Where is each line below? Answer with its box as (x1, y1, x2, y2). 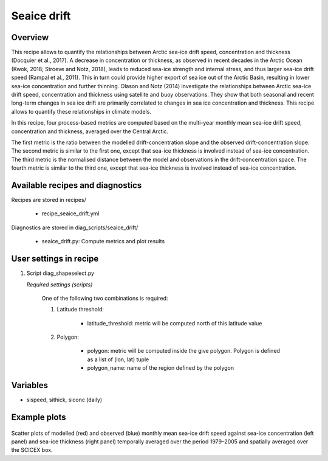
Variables (11, 380, 49, 390)
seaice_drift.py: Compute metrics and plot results (41, 238, 165, 245)
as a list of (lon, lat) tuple (87, 356, 149, 363)
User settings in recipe (11, 254, 99, 264)
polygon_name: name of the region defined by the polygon (87, 364, 234, 372)
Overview (11, 32, 49, 43)
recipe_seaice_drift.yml (41, 210, 100, 217)
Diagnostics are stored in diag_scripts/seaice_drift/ (11, 224, 138, 231)
